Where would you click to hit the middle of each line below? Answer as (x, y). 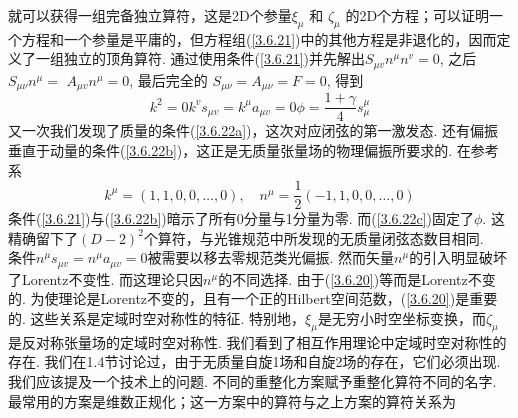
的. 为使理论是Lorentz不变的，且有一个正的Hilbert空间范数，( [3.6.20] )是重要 (253, 298)
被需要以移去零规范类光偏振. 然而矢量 (271, 257)
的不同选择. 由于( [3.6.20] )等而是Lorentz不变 (357, 278)
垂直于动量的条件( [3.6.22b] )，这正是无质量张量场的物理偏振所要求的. (230, 149)
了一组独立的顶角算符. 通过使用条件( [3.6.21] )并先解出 (193, 58)
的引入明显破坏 (458, 257)
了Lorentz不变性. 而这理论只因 (106, 278)
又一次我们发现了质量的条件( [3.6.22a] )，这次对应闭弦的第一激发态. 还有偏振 (253, 130)
